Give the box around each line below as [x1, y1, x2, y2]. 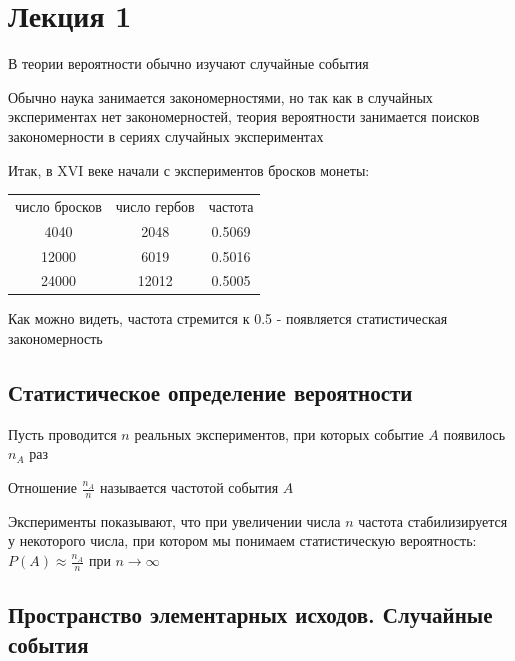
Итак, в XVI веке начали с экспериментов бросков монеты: [8, 159, 370, 180]
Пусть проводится [8, 423, 117, 444]
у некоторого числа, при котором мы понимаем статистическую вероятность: [8, 530, 477, 551]
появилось [443, 423, 506, 444]
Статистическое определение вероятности [8, 377, 413, 408]
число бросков [15, 195, 102, 216]
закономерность [8, 328, 103, 349]
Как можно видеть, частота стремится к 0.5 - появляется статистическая [8, 308, 448, 329]
